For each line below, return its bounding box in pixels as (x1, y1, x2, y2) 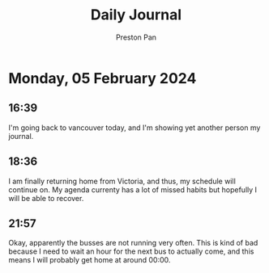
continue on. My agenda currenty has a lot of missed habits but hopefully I (8, 184, 258, 195)
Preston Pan (116, 32, 156, 42)
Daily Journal (90, 6, 182, 24)
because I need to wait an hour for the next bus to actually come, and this (8, 246, 254, 256)
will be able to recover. (8, 193, 84, 203)
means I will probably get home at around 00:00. (8, 255, 171, 265)
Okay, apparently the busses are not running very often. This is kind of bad (8, 238, 258, 248)
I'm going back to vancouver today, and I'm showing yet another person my (8, 123, 261, 132)
